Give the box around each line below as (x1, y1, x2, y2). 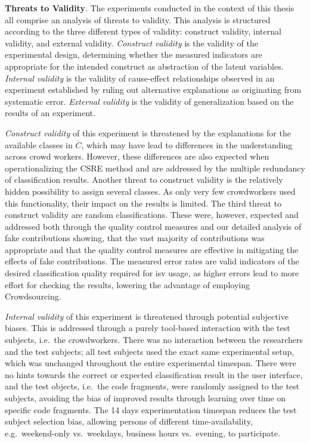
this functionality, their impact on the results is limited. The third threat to (5, 196, 282, 209)
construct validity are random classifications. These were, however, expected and (5, 208, 299, 221)
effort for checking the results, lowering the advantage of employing (5, 278, 250, 291)
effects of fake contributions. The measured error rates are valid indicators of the (5, 255, 299, 267)
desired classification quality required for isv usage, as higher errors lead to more (5, 267, 299, 279)
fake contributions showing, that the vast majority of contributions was (5, 232, 265, 244)
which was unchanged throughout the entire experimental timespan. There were (5, 357, 296, 369)
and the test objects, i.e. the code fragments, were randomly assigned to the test (5, 380, 300, 392)
